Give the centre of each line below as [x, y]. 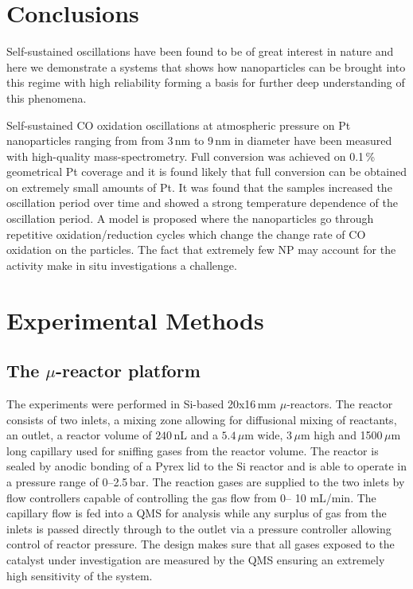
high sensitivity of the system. [80, 575]
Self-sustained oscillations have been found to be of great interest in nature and [200, 51]
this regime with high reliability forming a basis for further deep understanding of [206, 82]
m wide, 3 [269, 435]
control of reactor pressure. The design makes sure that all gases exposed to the [201, 544]
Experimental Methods [135, 320]
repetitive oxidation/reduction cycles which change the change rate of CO [186, 234]
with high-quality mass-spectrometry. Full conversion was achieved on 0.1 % [191, 156]
